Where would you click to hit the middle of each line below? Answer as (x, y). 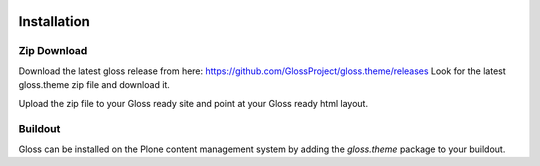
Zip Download (53, 51)
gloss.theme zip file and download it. (94, 85)
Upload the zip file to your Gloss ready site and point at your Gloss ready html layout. (193, 103)
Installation (54, 21)
